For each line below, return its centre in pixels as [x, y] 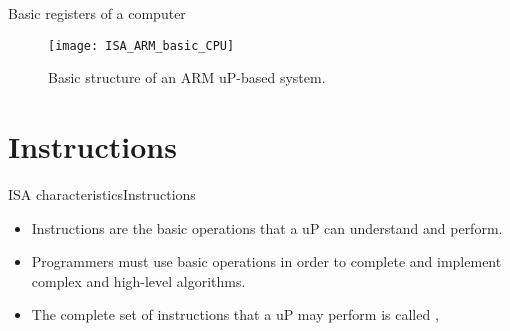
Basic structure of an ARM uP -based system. [187, 77]
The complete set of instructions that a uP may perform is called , [235, 314]
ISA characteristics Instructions [102, 193]
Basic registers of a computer [97, 13]
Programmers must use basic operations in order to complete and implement [266, 261]
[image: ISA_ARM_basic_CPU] [141, 45]
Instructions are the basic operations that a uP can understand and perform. [267, 227]
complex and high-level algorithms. [138, 280]
